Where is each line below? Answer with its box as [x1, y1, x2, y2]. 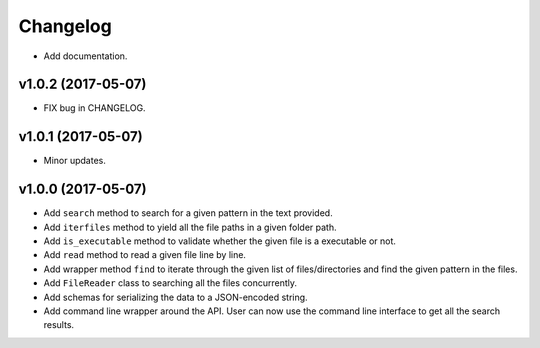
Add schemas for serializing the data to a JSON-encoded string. [43, 291, 309, 303]
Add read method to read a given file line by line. [43, 249, 247, 261]
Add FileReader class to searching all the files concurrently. [43, 277, 297, 289]
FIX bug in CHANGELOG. [43, 102, 146, 114]
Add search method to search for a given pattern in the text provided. [43, 207, 334, 219]
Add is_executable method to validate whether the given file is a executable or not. [43, 235, 397, 247]
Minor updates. [43, 155, 107, 167]
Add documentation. [43, 50, 128, 62]
